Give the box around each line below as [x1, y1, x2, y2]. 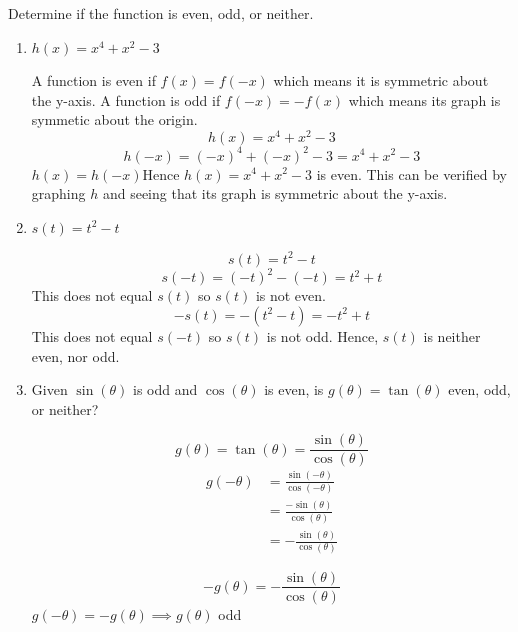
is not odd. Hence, [266, 325, 379, 346]
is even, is [264, 379, 324, 400]
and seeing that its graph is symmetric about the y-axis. [102, 183, 448, 204]
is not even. [255, 285, 326, 306]
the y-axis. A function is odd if [31, 89, 221, 110]
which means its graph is [348, 89, 501, 110]
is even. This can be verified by [316, 163, 507, 184]
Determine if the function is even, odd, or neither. [8, 3, 314, 23]
